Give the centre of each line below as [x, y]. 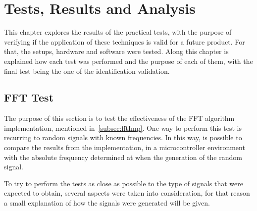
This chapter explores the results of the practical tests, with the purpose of [118, 32]
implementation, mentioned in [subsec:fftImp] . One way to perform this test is [123, 128]
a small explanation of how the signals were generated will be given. [107, 203]
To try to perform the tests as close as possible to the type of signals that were [124, 183]
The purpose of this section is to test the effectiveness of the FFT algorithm [119, 118]
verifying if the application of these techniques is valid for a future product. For [125, 41]
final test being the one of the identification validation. [87, 71]
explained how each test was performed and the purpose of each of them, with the [128, 61]
